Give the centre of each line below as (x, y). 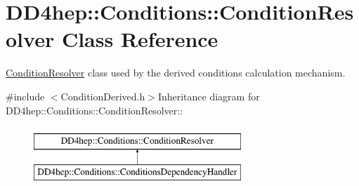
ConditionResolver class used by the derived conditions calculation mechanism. (176, 73)
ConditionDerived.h (103, 96)
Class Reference (140, 39)
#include (25, 96)
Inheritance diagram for (209, 96)
